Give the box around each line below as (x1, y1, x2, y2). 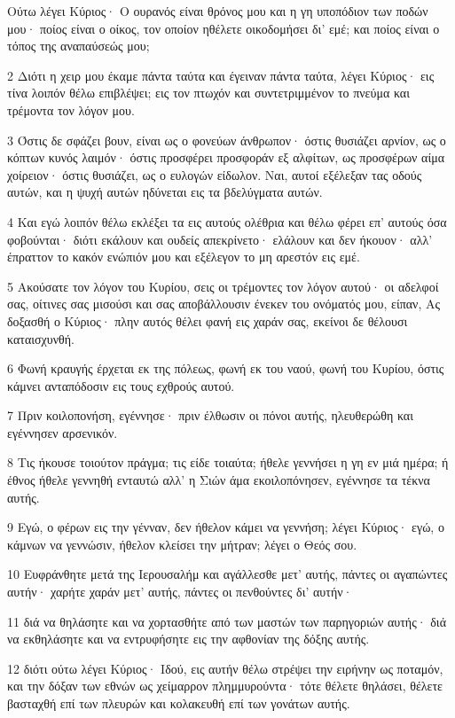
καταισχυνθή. (7, 329, 75, 347)
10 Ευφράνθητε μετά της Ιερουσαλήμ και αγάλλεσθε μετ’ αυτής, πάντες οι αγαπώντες (7, 565, 448, 583)
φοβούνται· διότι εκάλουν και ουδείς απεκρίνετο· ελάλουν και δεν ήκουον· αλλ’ (7, 230, 433, 248)
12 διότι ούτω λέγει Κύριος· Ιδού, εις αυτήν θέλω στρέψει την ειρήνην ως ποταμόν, (7, 659, 443, 677)
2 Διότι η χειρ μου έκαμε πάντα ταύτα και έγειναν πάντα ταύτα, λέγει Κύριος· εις (7, 66, 435, 84)
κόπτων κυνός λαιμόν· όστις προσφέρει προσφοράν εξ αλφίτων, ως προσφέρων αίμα (7, 148, 445, 167)
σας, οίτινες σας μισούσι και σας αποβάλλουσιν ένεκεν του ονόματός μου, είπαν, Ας (7, 294, 441, 313)
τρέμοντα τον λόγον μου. (7, 100, 135, 119)
